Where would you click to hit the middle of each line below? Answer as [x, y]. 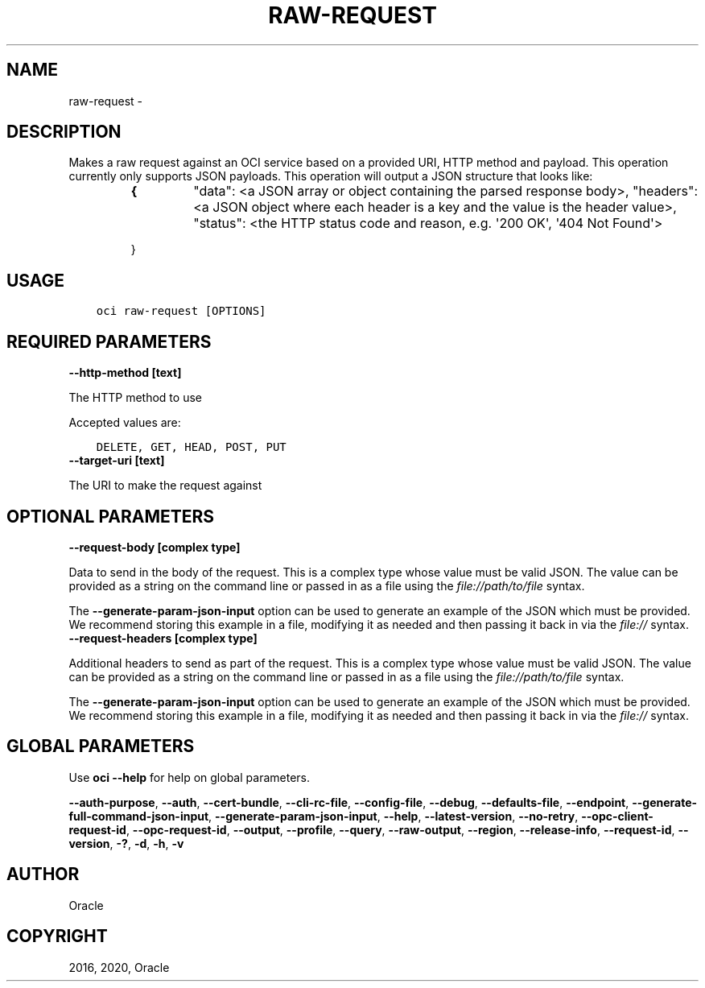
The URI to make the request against [165, 486]
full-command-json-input [139, 816]
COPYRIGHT [57, 936]
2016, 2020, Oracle [119, 967]
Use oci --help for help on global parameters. [189, 777]
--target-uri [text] [117, 461]
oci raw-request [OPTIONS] [181, 311]
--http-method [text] [125, 373]
